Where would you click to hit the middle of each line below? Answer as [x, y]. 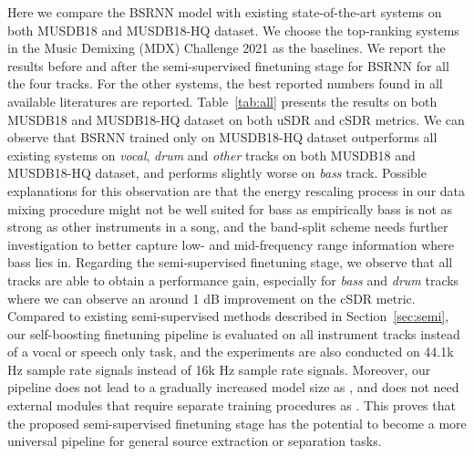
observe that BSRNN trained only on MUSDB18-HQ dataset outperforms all [222, 137]
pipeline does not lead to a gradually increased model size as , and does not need [233, 387]
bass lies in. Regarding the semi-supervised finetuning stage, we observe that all [230, 262]
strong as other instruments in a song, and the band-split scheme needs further [228, 227]
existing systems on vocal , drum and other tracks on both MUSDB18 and [211, 155]
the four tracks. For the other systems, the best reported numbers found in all [225, 83]
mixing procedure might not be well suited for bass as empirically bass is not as [230, 208]
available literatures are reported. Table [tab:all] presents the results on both [222, 101]
